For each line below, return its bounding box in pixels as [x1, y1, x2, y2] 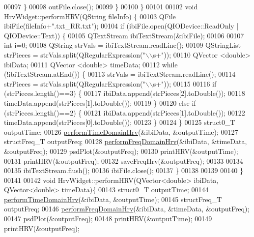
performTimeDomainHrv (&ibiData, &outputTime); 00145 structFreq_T [4, 194, 222, 204]
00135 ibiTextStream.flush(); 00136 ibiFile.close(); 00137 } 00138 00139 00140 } [4, 165, 243, 176]
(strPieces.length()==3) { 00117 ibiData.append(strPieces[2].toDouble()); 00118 [4, 88, 245, 98]
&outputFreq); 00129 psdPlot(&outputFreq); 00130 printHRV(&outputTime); [4, 146, 238, 156]
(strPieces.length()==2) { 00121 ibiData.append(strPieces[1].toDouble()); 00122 [4, 107, 245, 118]
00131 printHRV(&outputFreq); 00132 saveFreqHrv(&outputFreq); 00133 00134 [4, 155, 243, 166]
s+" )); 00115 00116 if [153, 78, 217, 89]
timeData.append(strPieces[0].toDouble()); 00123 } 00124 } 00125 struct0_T [4, 117, 235, 127]
